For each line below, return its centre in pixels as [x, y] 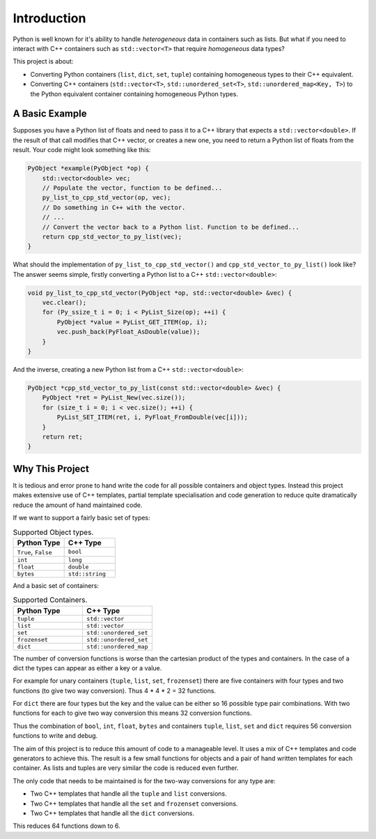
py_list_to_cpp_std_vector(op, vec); [107, 198]
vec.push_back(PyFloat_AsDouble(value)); [128, 332]
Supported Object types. [53, 532]
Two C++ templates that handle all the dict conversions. [112, 813]
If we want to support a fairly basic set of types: [81, 517]
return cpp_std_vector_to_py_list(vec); [112, 236]
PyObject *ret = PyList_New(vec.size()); [114, 398]
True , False [34, 552]
